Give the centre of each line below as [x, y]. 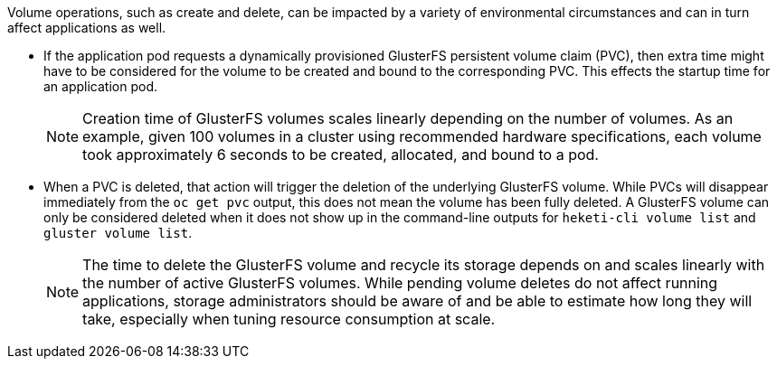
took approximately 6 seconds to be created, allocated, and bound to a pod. [341, 155]
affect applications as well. [87, 28]
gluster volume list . [118, 233]
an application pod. [100, 86]
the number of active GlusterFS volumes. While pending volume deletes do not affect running [400, 283]
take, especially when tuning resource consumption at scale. [289, 319]
